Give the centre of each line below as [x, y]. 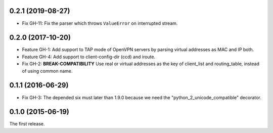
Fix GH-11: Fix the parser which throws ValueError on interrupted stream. [100, 23]
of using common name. [47, 71]
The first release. [27, 124]
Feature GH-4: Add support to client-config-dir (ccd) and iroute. [89, 57]
